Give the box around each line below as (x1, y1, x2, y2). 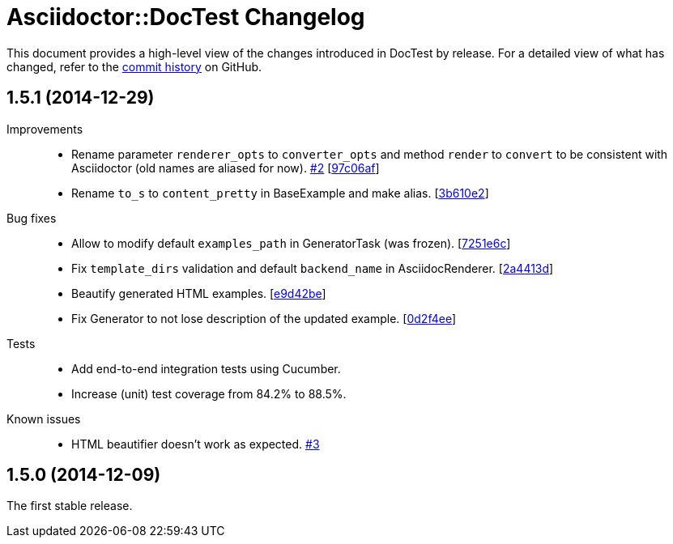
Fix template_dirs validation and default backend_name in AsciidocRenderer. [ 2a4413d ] (71, 261, 554, 275)
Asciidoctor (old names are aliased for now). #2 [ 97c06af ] (71, 160, 380, 175)
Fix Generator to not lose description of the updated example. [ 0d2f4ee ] (71, 311, 457, 325)
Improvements (6, 121, 83, 136)
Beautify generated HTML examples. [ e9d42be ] (71, 286, 326, 300)
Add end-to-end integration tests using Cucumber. (71, 361, 341, 376)
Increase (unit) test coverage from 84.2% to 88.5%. (71, 386, 347, 401)
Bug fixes (6, 210, 57, 225)
